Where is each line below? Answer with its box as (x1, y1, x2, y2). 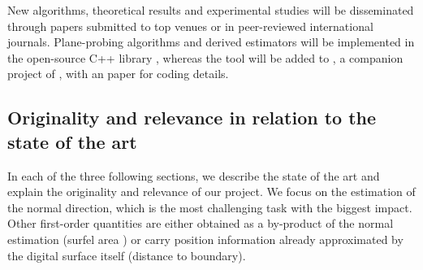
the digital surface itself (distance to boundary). (7, 246, 246, 263)
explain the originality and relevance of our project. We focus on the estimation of (7, 183, 416, 200)
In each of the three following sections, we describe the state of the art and (7, 167, 380, 184)
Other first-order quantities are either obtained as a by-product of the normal (7, 215, 394, 232)
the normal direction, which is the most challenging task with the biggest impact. (7, 198, 412, 216)
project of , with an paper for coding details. (7, 65, 229, 82)
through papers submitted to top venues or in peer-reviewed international (7, 17, 373, 34)
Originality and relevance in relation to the (7, 105, 377, 130)
